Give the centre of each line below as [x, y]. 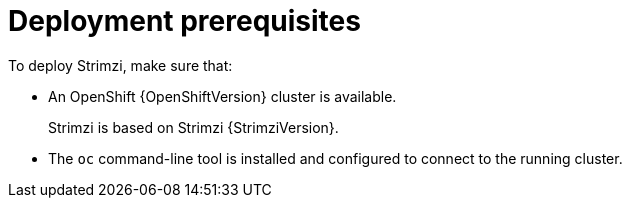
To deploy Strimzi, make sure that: [120, 65]
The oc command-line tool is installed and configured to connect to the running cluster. [335, 158]
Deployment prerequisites [184, 21]
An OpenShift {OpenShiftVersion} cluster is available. [222, 96]
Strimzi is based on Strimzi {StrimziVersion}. [193, 127]
